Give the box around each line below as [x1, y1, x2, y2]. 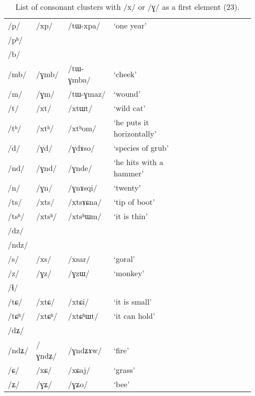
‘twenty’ [113, 182, 141, 193]
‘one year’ [113, 20, 147, 31]
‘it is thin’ [113, 210, 148, 222]
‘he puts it [113, 116, 149, 128]
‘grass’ [113, 364, 135, 375]
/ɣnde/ [68, 162, 92, 173]
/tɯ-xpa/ [68, 20, 101, 31]
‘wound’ [113, 88, 141, 99]
